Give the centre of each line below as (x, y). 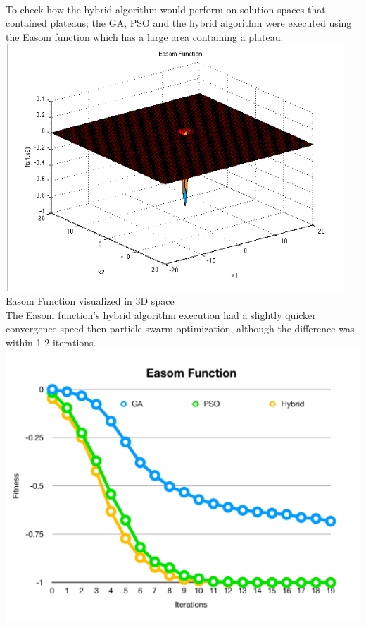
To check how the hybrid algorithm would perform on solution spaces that (166, 9)
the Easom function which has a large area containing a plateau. (145, 36)
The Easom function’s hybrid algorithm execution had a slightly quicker (161, 314)
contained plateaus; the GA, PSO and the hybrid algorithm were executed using (179, 23)
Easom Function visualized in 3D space (90, 300)
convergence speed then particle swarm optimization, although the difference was (180, 328)
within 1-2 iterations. (51, 342)
